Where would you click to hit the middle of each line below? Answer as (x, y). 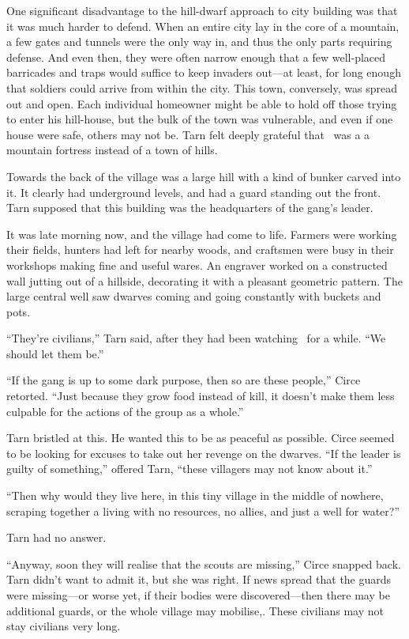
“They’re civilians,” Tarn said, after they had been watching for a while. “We (196, 338)
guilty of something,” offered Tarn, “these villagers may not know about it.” (189, 469)
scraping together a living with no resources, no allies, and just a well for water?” (203, 510)
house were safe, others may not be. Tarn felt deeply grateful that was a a (188, 134)
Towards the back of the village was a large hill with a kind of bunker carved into (204, 176)
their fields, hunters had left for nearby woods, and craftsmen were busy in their (200, 250)
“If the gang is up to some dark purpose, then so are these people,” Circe (184, 380)
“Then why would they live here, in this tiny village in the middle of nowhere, (195, 495)
